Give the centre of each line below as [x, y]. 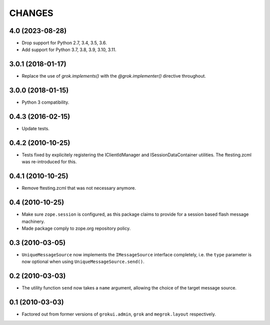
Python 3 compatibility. [45, 102]
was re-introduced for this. [49, 162]
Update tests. [35, 129]
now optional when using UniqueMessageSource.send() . [83, 262]
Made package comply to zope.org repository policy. [76, 228]
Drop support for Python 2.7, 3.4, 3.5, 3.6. [64, 43]
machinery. [33, 221]
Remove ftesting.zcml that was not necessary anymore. [79, 188]
